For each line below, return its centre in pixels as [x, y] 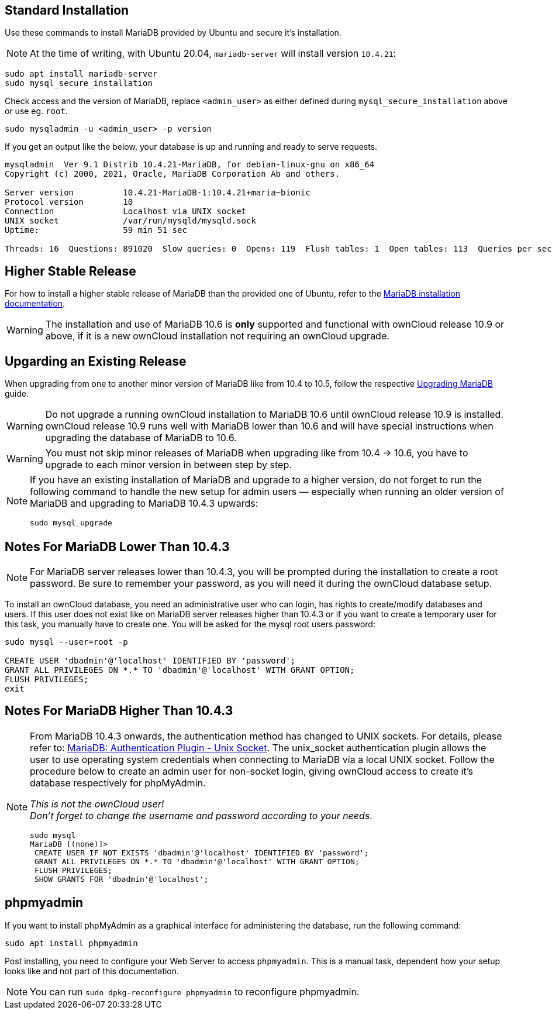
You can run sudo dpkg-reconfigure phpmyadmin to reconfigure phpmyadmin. [195, 991]
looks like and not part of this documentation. [92, 971]
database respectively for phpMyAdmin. [118, 783]
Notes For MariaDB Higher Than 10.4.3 [119, 711]
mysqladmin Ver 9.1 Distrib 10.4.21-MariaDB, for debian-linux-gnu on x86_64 [190, 165]
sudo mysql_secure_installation [79, 83]
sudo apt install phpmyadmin [71, 943]
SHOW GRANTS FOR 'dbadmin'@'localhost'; [121, 879]
